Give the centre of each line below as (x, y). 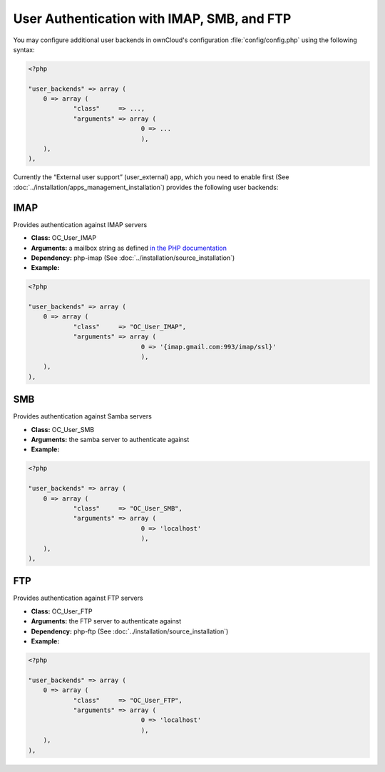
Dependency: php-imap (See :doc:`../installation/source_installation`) (133, 258)
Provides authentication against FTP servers (78, 598)
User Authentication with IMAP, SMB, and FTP (152, 19)
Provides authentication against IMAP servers (80, 224)
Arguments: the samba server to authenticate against (110, 440)
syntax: (24, 49)
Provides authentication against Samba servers (83, 416)
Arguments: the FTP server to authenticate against (106, 621)
